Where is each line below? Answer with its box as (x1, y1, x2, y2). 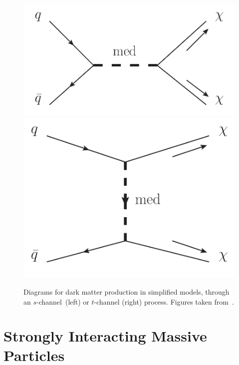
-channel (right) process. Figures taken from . (94, 296, 234, 307)
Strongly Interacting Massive (3, 326, 207, 346)
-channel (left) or (36, 296, 89, 307)
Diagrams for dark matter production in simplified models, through (23, 286, 230, 297)
